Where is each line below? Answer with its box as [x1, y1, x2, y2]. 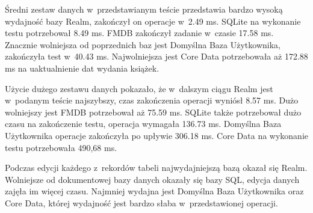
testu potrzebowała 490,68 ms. [5, 141, 117, 153]
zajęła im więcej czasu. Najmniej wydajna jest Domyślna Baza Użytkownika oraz [5, 185, 304, 197]
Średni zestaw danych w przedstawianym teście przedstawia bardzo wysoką [5, 3, 283, 15]
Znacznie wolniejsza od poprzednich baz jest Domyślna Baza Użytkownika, [5, 38, 280, 51]
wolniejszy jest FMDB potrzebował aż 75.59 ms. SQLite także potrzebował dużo [5, 105, 302, 118]
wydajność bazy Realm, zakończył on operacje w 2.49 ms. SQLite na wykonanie [5, 14, 301, 27]
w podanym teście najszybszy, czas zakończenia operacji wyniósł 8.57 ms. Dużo [5, 94, 299, 106]
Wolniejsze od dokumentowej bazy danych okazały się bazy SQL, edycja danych [5, 173, 300, 185]
